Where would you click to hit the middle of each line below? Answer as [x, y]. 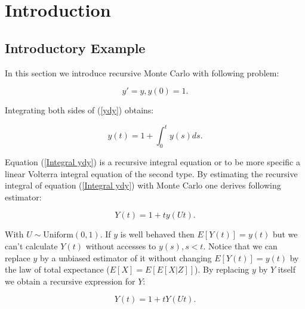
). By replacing [222, 269]
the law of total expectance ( [57, 269]
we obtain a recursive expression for [70, 281]
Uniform [58, 235]
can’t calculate [31, 246]
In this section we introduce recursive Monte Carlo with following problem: [142, 72]
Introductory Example [75, 47]
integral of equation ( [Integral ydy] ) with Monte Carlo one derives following [143, 185]
